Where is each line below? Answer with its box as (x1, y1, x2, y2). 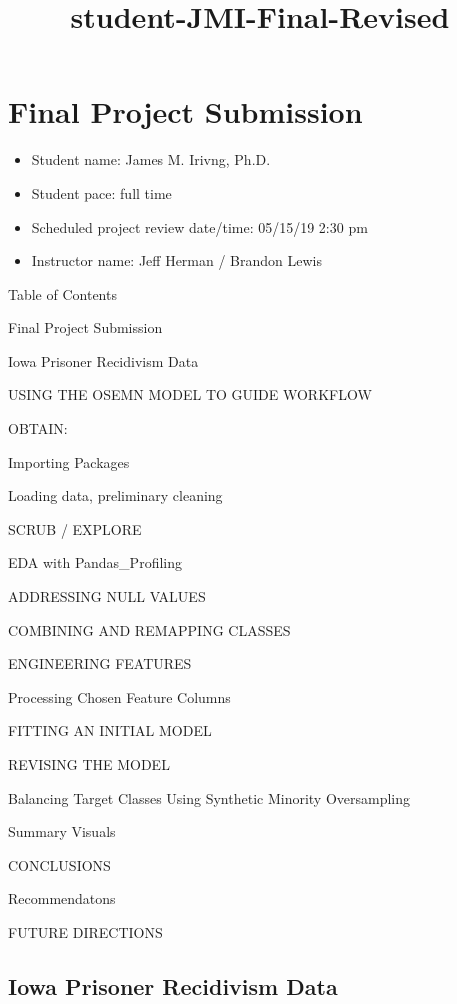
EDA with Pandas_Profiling (8, 552, 182, 573)
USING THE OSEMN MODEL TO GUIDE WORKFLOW (8, 384, 372, 405)
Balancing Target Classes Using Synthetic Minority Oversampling (8, 787, 411, 808)
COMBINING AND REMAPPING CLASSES (8, 619, 291, 640)
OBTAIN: (8, 418, 68, 439)
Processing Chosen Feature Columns (8, 686, 231, 707)
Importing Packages (8, 451, 130, 472)
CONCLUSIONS (8, 854, 111, 875)
